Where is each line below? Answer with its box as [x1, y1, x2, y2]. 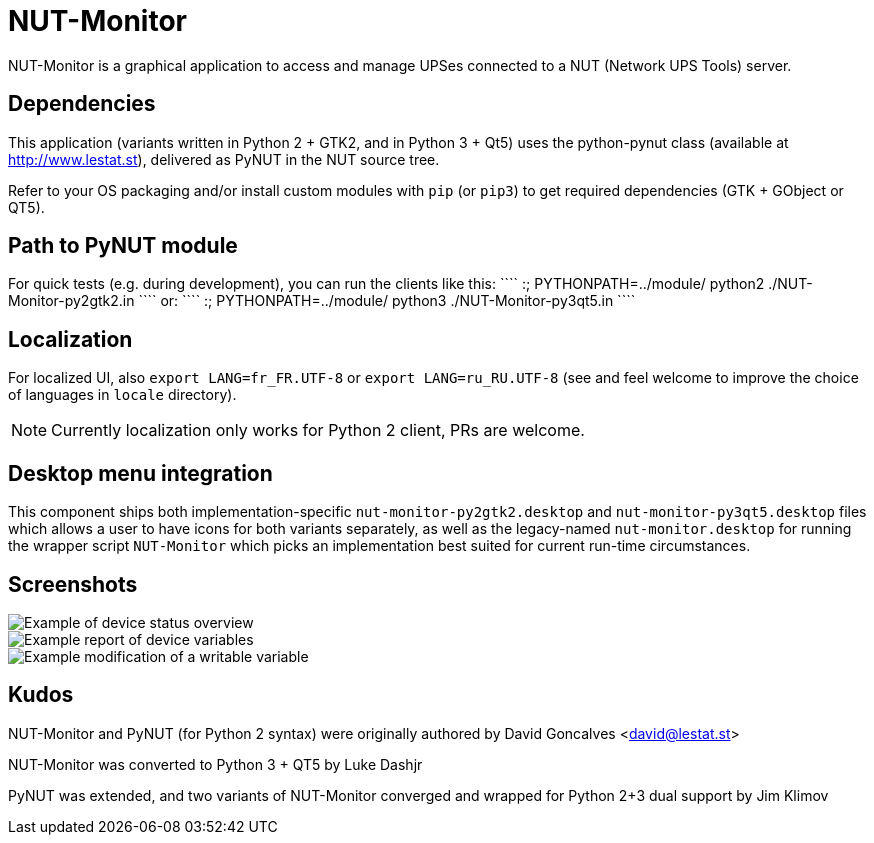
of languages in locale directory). [8, 386, 237, 404]
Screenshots [8, 571, 138, 597]
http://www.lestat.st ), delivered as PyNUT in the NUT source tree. [8, 150, 440, 168]
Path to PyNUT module [8, 233, 238, 259]
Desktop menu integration [8, 460, 273, 486]
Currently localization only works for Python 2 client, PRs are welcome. [51, 420, 585, 441]
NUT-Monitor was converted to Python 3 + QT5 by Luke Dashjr [8, 755, 423, 773]
